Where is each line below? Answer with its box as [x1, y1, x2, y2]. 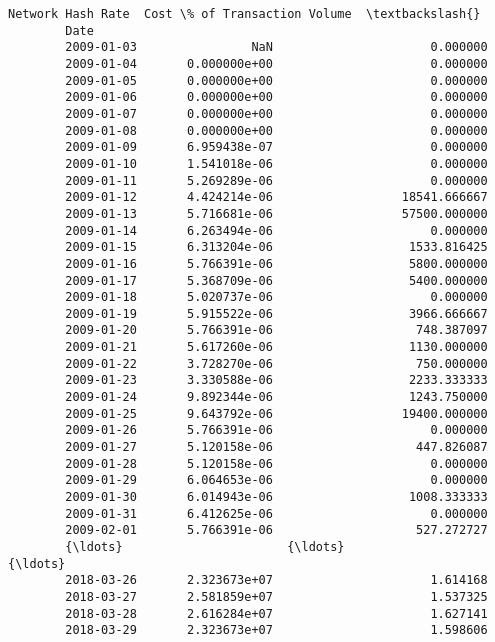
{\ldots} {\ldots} [65, 540, 345, 554]
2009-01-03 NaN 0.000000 [65, 40, 488, 55]
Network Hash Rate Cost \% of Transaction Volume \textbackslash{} [8, 7, 481, 21]
